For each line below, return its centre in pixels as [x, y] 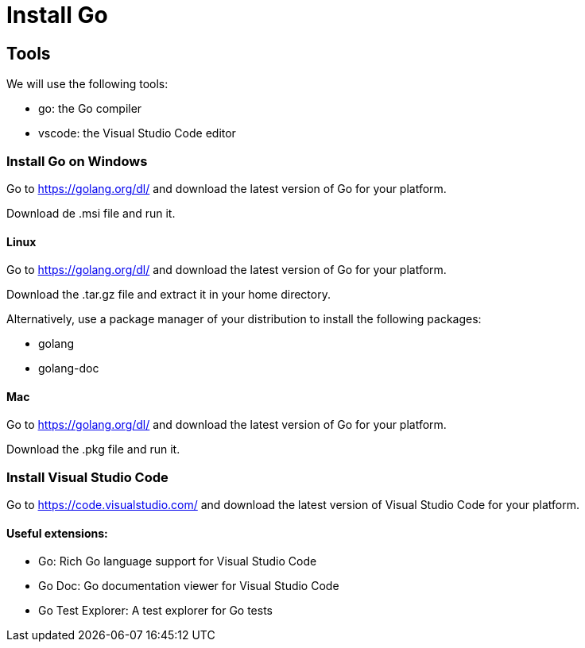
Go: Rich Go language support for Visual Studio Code [178, 561]
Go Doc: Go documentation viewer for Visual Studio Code [189, 586]
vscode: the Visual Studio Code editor [137, 133]
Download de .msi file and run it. [91, 213]
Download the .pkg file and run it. [93, 449]
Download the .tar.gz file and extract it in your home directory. [169, 295]
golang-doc [69, 368]
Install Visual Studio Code [87, 477]
